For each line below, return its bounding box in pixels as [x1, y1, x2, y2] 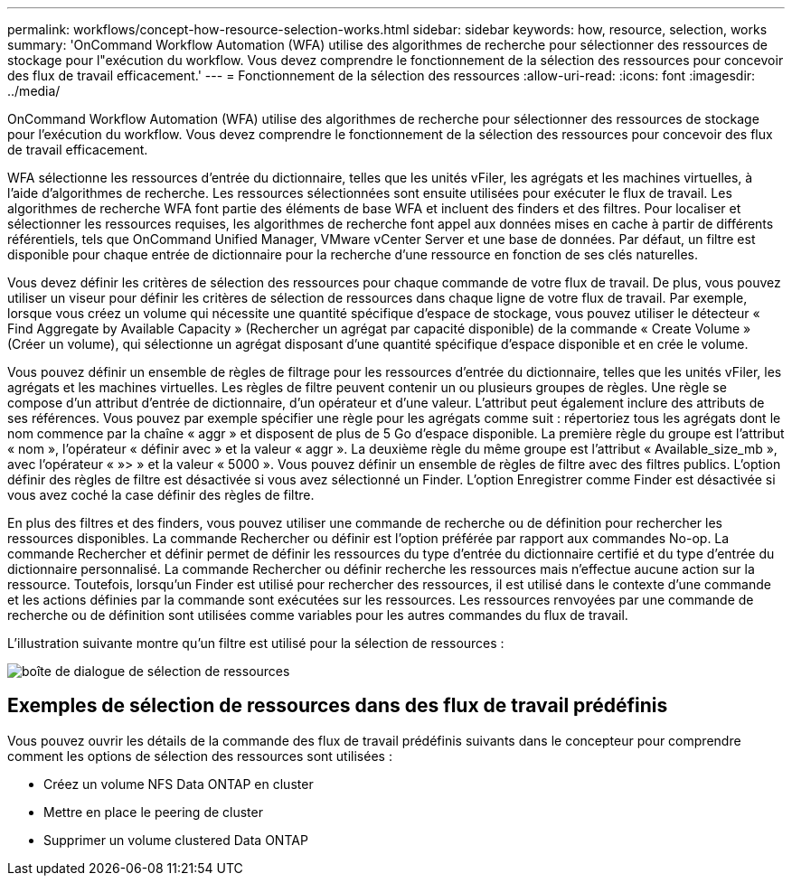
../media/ [7, 83, 61, 99]
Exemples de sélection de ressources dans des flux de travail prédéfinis [7, 694, 668, 718]
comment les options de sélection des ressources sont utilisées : [7, 747, 392, 764]
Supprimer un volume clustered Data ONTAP [43, 831, 308, 848]
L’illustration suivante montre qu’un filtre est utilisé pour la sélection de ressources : [7, 635, 504, 651]
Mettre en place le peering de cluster [43, 803, 263, 820]
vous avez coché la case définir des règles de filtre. [7, 487, 315, 503]
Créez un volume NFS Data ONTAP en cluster [43, 775, 314, 792]
